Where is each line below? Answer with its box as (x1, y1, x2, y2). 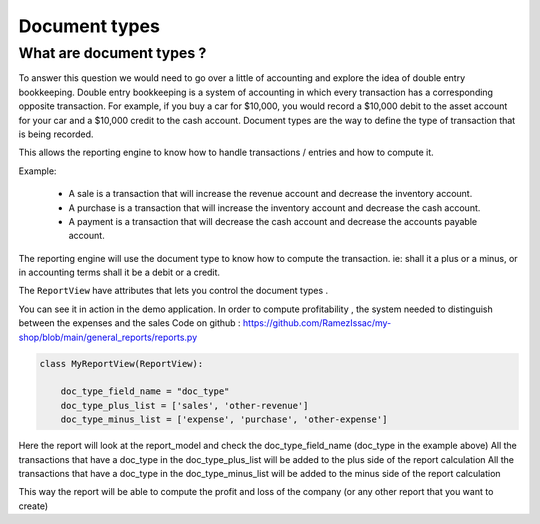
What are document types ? (18, 44, 207, 62)
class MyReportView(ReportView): (39, 358, 204, 369)
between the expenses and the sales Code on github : (18, 317, 241, 329)
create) (18, 500, 49, 512)
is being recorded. (18, 128, 94, 140)
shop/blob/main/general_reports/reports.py (18, 331, 198, 343)
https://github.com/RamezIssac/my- (242, 317, 392, 329)
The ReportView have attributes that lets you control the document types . (18, 285, 329, 297)
